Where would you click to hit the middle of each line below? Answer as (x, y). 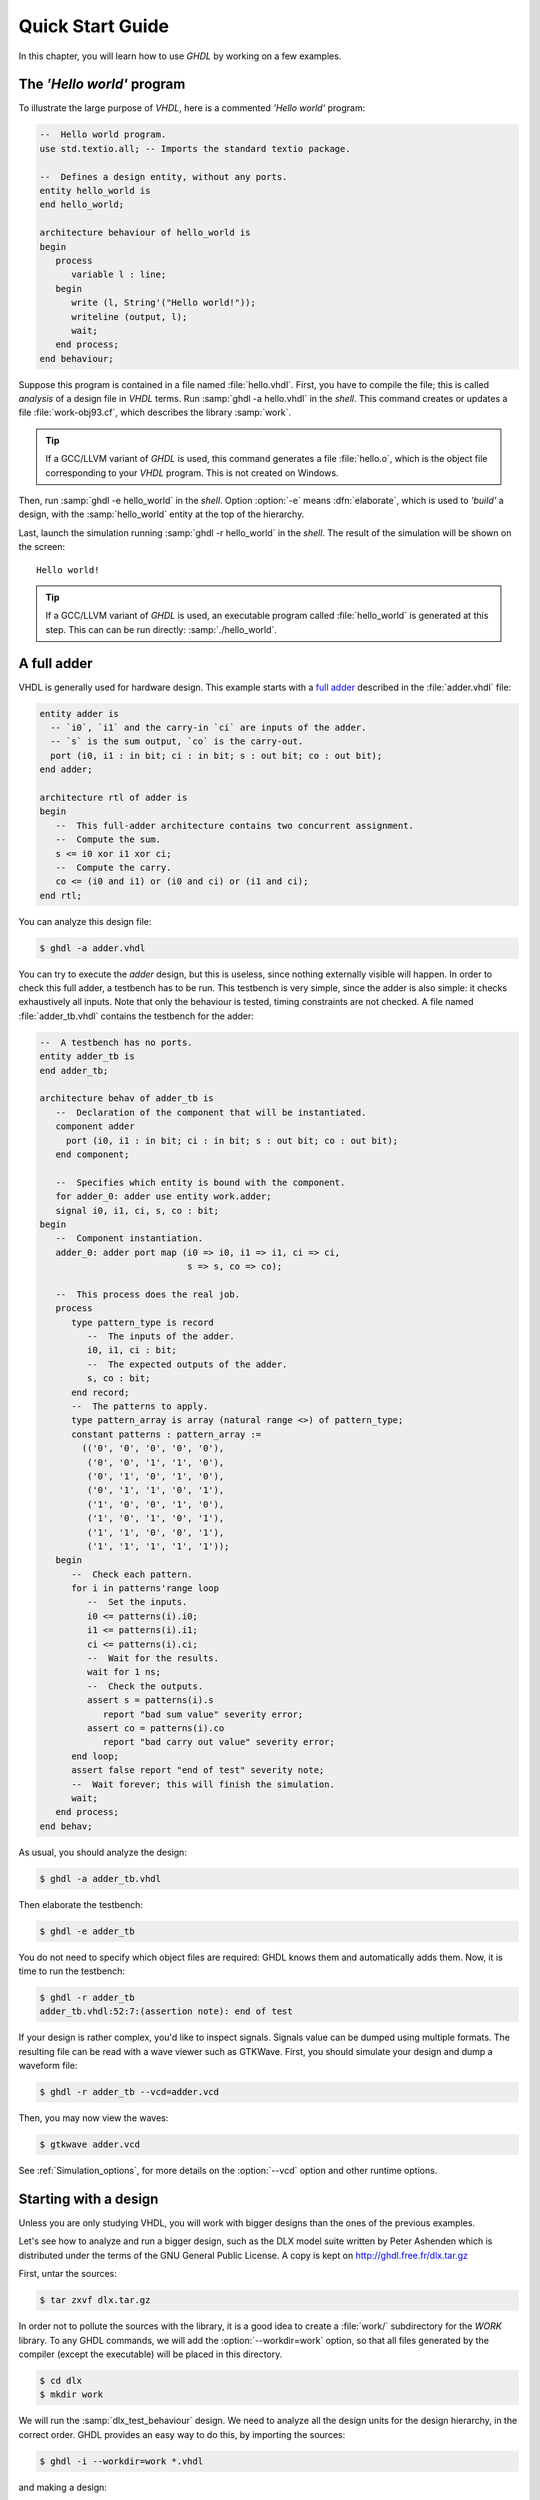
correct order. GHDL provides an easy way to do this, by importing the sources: (182, 2434)
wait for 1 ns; (124, 1672)
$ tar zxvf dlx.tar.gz (95, 2300)
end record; (100, 1392)
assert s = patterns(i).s (150, 1700)
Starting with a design (88, 2198)
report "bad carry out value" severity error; (218, 1742)
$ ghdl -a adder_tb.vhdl (100, 1878)
